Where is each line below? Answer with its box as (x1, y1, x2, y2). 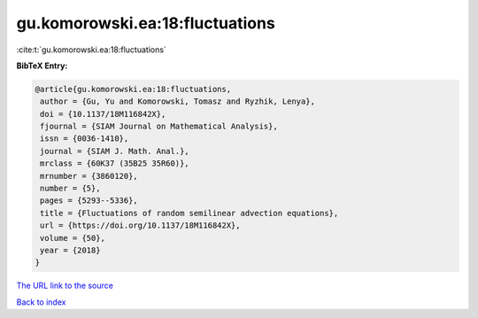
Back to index (16, 297, 66, 307)
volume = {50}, (40, 233, 106, 243)
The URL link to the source (16, 280, 114, 291)
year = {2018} (40, 245, 101, 255)
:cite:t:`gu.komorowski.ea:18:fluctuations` (16, 44, 167, 55)
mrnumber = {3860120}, (40, 171, 139, 181)
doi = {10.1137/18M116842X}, (40, 109, 166, 119)
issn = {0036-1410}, (40, 134, 129, 143)
